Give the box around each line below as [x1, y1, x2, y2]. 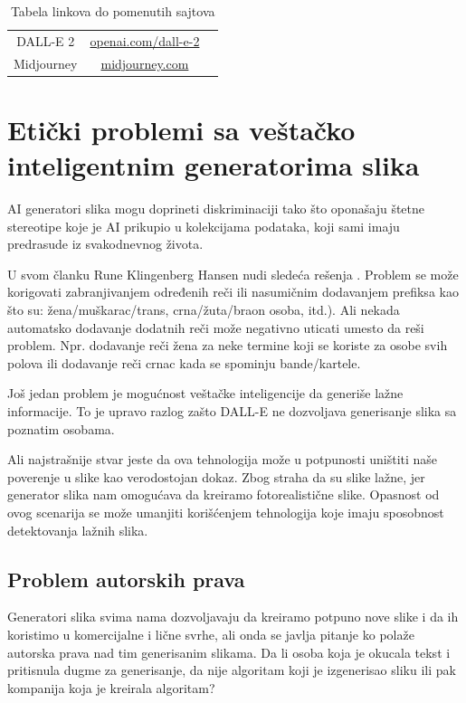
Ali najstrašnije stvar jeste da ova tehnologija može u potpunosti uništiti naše [7, 450, 438, 469]
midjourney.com [100, 53, 189, 72]
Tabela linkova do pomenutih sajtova [10, 2, 215, 20]
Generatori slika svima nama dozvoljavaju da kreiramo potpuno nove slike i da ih [7, 607, 459, 626]
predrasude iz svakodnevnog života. [7, 234, 204, 253]
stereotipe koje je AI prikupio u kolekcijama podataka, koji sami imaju [7, 216, 400, 235]
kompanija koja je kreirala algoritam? [7, 678, 215, 697]
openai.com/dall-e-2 [90, 31, 200, 50]
